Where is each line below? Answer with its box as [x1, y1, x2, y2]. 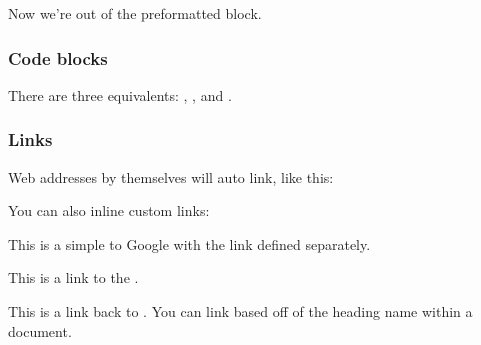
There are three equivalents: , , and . [8, 84, 232, 105]
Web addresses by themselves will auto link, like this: [8, 166, 334, 187]
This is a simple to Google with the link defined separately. [8, 233, 371, 254]
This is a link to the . [8, 267, 139, 288]
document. [8, 320, 72, 341]
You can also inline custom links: [8, 200, 210, 221]
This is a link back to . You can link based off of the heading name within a [8, 301, 473, 321]
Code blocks [8, 45, 108, 70]
